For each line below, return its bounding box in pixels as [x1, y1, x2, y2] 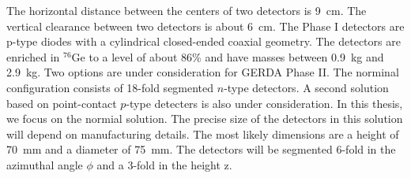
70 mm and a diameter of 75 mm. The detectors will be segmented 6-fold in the [6, 141, 396, 158]
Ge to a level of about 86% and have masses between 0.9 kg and [71, 48, 384, 65]
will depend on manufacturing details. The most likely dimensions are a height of [6, 125, 399, 142]
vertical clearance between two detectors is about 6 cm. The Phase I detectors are [6, 17, 405, 34]
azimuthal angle [6, 156, 83, 172]
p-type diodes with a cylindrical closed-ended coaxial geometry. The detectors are [6, 33, 401, 50]
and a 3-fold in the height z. [96, 156, 232, 172]
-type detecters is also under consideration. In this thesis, [126, 95, 403, 111]
